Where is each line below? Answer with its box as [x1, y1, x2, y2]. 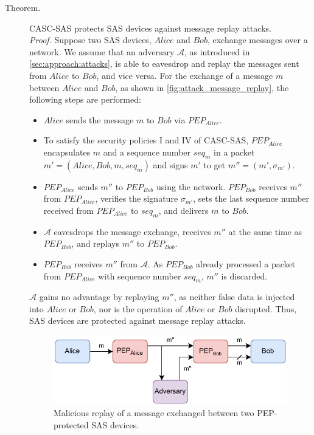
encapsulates [43, 145, 91, 158]
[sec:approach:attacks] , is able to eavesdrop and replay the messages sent [29, 57, 299, 70]
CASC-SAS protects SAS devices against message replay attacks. [29, 21, 271, 34]
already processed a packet [196, 257, 296, 270]
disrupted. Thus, [235, 302, 297, 315]
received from [43, 204, 94, 216]
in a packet [214, 145, 255, 158]
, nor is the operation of [93, 302, 183, 315]
